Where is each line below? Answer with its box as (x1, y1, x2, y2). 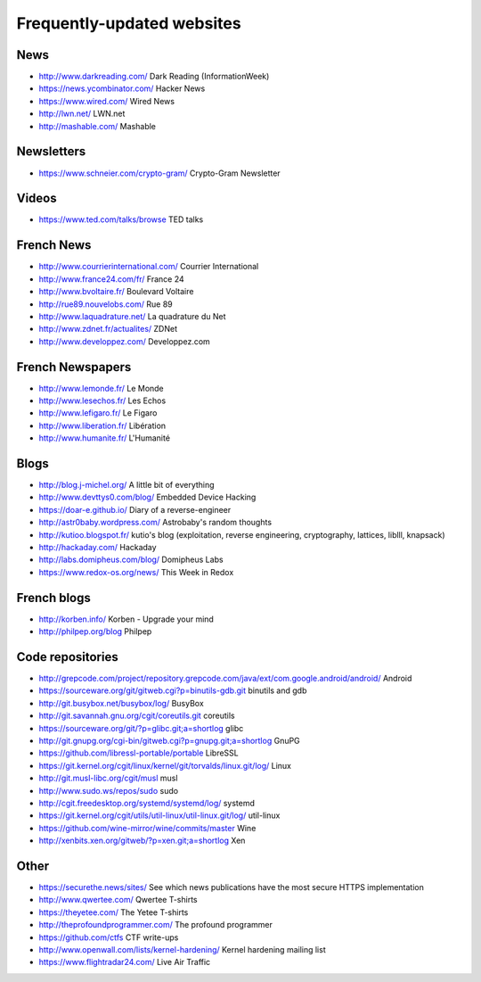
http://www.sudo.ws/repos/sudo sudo (38, 785, 178, 796)
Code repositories (16, 649, 119, 664)
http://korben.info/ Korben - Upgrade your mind (38, 614, 214, 624)
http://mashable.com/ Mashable (38, 120, 156, 131)
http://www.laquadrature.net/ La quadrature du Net (38, 310, 226, 321)
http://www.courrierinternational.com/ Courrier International (38, 261, 259, 272)
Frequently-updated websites (16, 13, 241, 33)
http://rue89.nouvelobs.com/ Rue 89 (38, 299, 173, 309)
